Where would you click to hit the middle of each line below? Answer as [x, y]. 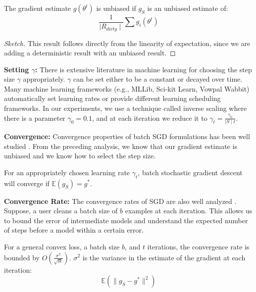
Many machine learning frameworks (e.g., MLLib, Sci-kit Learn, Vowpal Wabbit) [127, 88]
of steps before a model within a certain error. [74, 230]
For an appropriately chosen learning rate [67, 172]
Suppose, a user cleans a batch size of [61, 211]
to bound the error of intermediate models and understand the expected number [126, 220]
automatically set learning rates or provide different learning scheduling [112, 98]
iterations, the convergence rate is [198, 246]
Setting [17, 69]
